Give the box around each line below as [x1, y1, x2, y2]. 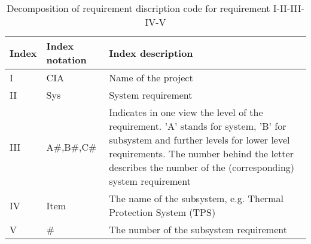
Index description [109, 45, 193, 60]
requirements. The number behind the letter [109, 147, 294, 160]
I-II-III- [273, 1, 304, 15]
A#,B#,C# [46, 139, 97, 154]
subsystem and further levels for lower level [109, 133, 290, 147]
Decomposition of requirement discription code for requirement [7, 1, 270, 15]
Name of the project [109, 71, 193, 84]
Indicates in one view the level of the [109, 105, 263, 119]
